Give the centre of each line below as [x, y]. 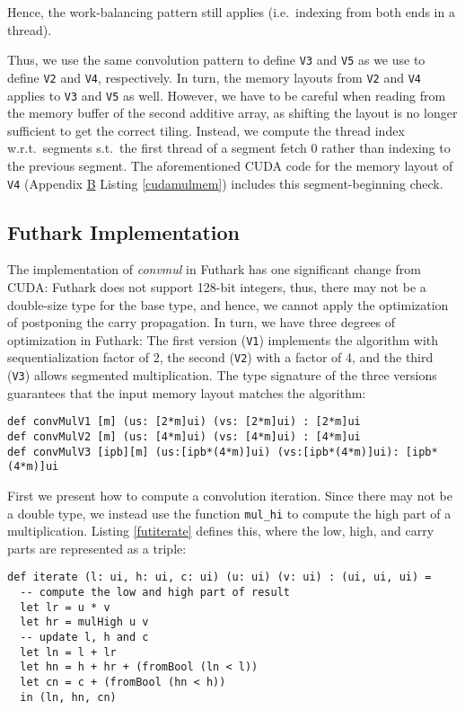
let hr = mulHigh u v [84, 622]
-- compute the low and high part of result [155, 593]
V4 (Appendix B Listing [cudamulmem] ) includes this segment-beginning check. [225, 183]
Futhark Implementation [123, 231]
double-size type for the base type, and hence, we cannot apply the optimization [228, 304]
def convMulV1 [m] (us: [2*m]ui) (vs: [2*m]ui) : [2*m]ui [184, 422]
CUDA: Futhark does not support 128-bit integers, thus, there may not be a [217, 286]
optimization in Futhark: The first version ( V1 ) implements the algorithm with [223, 339]
